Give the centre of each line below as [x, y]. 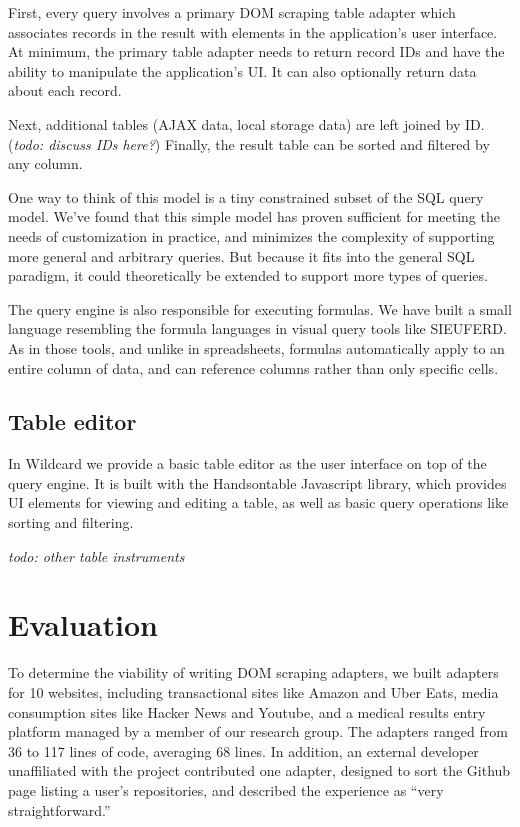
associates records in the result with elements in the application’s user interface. [253, 31]
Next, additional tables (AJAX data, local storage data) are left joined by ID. [246, 123]
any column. [45, 163]
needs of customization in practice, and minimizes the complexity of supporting [251, 235]
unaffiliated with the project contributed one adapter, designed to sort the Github [259, 770]
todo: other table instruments [96, 555]
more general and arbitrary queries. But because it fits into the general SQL [241, 255]
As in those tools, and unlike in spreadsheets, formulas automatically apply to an [256, 347]
